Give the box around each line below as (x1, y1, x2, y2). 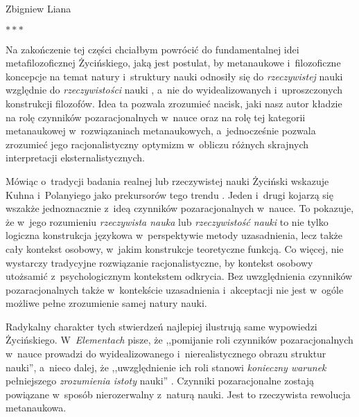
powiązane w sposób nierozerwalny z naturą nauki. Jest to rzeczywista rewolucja (6, 387, 351, 401)
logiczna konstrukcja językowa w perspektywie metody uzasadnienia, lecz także (6, 228, 342, 242)
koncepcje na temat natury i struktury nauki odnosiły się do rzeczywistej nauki (6, 69, 343, 83)
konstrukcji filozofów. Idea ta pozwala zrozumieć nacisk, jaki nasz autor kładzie (6, 96, 342, 110)
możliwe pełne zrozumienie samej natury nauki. (6, 296, 207, 310)
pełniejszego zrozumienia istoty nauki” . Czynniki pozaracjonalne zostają (6, 373, 315, 388)
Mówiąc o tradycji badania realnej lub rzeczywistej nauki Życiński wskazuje (6, 173, 329, 188)
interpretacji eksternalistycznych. (6, 150, 145, 165)
